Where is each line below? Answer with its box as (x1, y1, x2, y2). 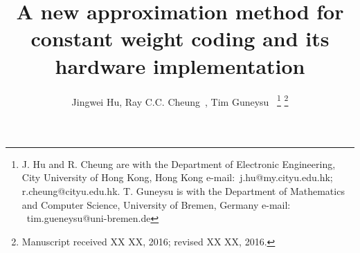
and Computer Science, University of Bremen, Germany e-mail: (21, 197, 291, 212)
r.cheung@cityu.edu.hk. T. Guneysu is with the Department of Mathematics (21, 183, 345, 198)
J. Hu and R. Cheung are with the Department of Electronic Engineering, (21, 156, 336, 171)
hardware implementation (55, 51, 305, 79)
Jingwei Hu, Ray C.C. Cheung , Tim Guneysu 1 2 (71, 92, 289, 109)
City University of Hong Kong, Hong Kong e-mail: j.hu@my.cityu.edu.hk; (21, 170, 333, 185)
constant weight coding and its (30, 24, 330, 53)
